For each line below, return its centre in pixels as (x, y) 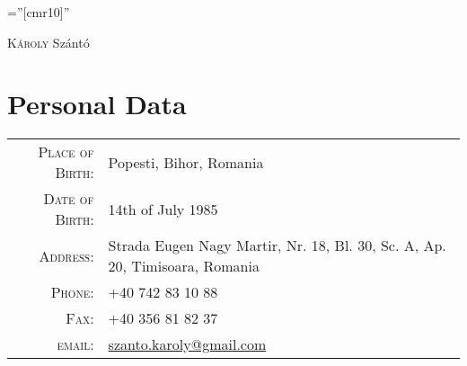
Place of (66, 152)
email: (75, 344)
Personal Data (97, 104)
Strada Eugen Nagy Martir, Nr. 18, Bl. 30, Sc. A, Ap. (277, 245)
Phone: (72, 292)
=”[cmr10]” (39, 12)
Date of (69, 199)
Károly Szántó (48, 42)
